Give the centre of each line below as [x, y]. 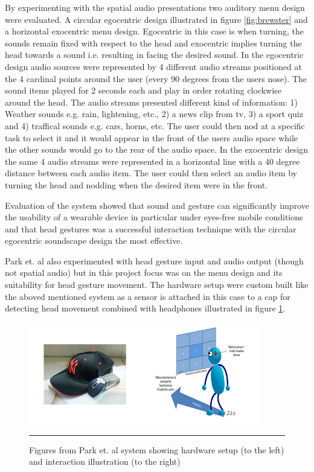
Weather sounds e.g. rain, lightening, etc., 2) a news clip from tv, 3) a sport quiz [154, 114]
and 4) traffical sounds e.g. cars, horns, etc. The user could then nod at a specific [155, 125]
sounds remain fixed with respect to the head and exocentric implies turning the [153, 43]
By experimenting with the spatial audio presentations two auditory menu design [155, 7]
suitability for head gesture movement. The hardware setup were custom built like [157, 285]
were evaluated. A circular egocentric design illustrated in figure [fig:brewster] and [156, 19]
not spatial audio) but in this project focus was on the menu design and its [144, 273]
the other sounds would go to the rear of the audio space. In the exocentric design [157, 149]
